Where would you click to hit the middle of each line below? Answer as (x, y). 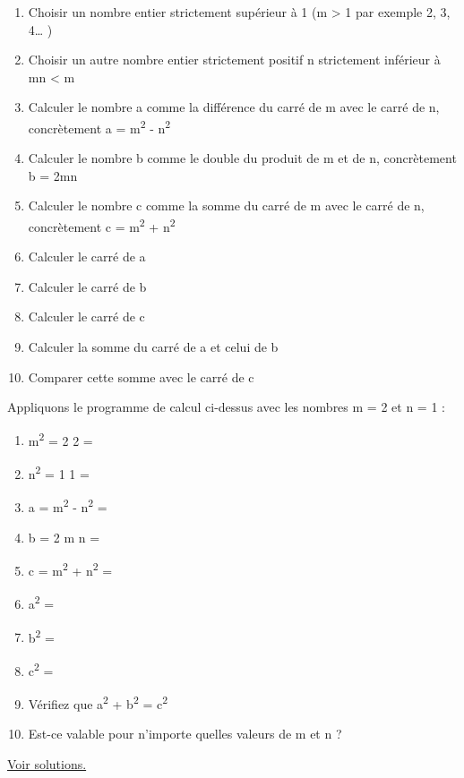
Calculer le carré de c (86, 316)
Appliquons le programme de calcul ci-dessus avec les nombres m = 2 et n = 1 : (226, 407)
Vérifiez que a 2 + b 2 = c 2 (98, 702)
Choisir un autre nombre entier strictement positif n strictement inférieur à (234, 60)
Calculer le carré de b (87, 286)
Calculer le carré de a (87, 256)
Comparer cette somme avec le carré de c (141, 376)
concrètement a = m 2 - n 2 (99, 126)
